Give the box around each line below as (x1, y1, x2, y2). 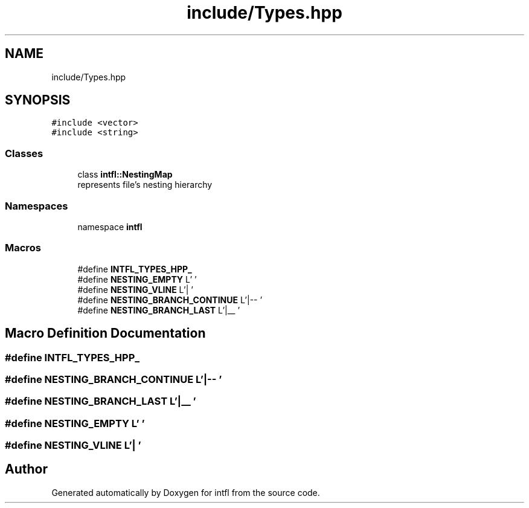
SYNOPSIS (5, 92, 71, 108)
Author (5, 461, 48, 477)
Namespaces (5, 199, 68, 212)
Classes (5, 147, 43, 159)
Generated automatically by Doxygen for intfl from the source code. (51, 487, 320, 498)
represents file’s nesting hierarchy (77, 179, 213, 190)
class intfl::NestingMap (77, 169, 173, 180)
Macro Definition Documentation (5, 326, 206, 341)
